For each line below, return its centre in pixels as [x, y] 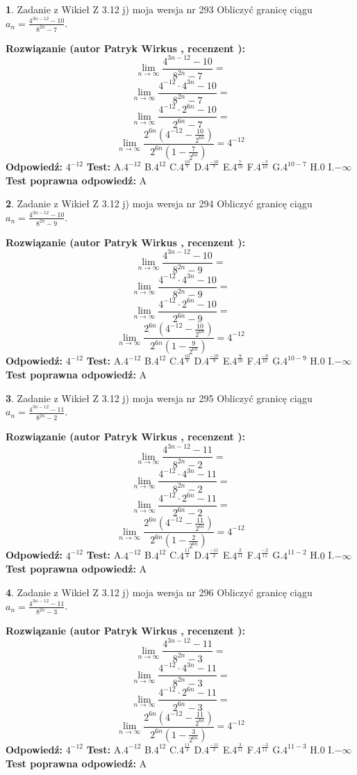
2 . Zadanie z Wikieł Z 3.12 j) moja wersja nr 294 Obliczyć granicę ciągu [159, 203]
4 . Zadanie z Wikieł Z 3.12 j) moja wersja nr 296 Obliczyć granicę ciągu [159, 592]
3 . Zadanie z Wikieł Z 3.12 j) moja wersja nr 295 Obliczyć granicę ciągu [159, 398]
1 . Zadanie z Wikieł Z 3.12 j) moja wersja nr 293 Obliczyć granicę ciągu [159, 9]
